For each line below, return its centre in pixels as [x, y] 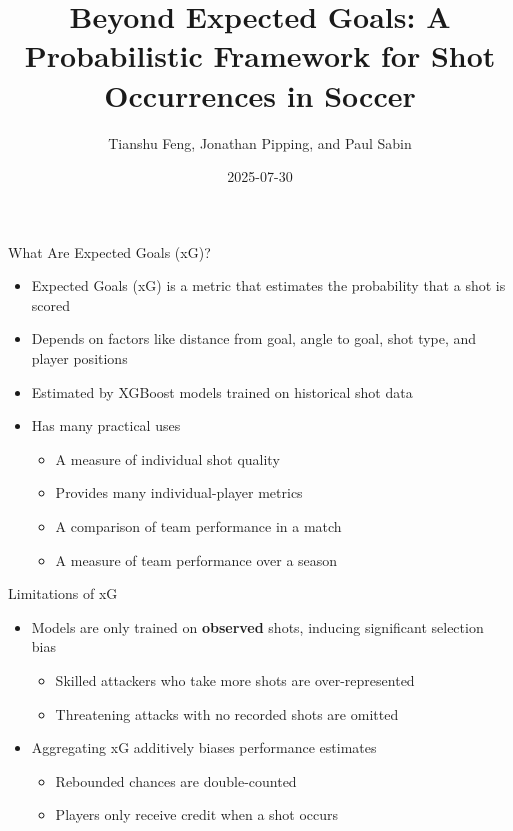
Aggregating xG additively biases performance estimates [204, 747]
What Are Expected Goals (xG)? [109, 251]
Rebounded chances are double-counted [176, 780]
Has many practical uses [106, 425]
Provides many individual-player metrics [179, 492]
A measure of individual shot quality [167, 458]
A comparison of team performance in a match [198, 526]
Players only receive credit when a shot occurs [197, 814]
